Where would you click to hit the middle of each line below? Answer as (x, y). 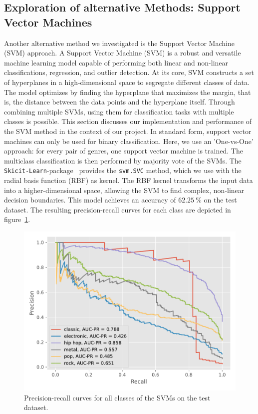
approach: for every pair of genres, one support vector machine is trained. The (124, 151)
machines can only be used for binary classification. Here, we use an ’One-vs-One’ (129, 141)
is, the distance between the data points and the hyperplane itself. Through (120, 102)
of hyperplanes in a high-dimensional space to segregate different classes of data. (127, 82)
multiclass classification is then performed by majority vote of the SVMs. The (123, 160)
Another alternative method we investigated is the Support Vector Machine (119, 43)
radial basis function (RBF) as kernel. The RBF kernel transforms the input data (129, 180)
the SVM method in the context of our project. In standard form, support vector (128, 131)
